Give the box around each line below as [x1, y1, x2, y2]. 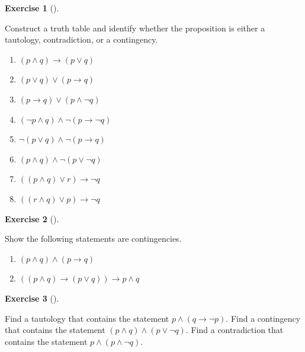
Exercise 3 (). [5, 292, 59, 304]
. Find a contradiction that [185, 324, 284, 336]
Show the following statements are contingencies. [5, 232, 182, 245]
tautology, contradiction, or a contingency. [5, 33, 158, 46]
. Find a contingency [226, 312, 301, 324]
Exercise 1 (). [5, 2, 59, 14]
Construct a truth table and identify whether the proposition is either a [5, 21, 265, 34]
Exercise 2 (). [5, 212, 59, 225]
